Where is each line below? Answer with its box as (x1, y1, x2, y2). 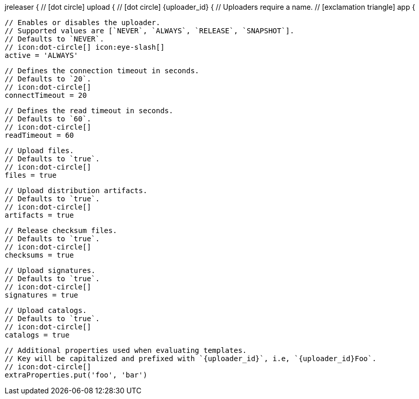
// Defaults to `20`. (5, 75, 91, 83)
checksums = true (5, 251, 74, 259)
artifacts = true (5, 211, 74, 219)
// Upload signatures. (5, 266, 96, 275)
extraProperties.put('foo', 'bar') (5, 371, 148, 379)
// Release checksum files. (5, 226, 117, 235)
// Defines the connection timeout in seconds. (5, 67, 199, 75)
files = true (5, 171, 57, 179)
